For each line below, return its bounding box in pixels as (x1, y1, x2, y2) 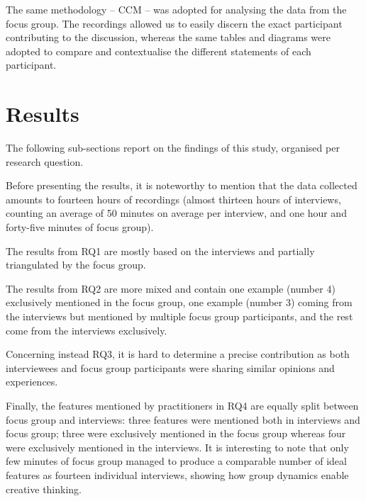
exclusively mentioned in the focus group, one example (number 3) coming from (6, 295, 353, 310)
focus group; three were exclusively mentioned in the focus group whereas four (6, 426, 346, 441)
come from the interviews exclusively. (6, 322, 167, 337)
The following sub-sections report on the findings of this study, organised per (6, 140, 340, 155)
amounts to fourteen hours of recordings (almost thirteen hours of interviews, (6, 191, 341, 206)
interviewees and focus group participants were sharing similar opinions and (6, 360, 335, 375)
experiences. (6, 374, 58, 389)
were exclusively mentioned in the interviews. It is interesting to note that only (6, 439, 349, 454)
